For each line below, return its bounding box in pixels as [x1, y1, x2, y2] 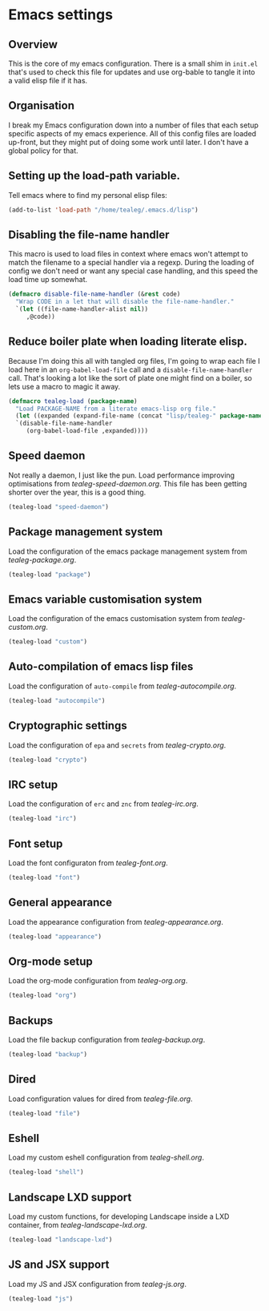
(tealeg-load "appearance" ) [8, 932, 102, 941]
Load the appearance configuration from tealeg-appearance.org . [8, 917, 224, 926]
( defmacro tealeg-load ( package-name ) [8, 397, 138, 405]
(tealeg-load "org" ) [8, 991, 78, 999]
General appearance [8, 896, 112, 910]
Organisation [8, 99, 74, 113]
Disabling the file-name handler [8, 228, 170, 241]
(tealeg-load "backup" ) [8, 1051, 88, 1059]
